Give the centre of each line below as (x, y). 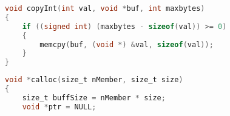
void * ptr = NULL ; (59, 107)
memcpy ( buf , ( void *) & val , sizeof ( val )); (127, 44)
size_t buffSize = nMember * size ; (94, 98)
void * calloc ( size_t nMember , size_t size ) (94, 80)
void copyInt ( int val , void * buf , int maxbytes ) (105, 8)
